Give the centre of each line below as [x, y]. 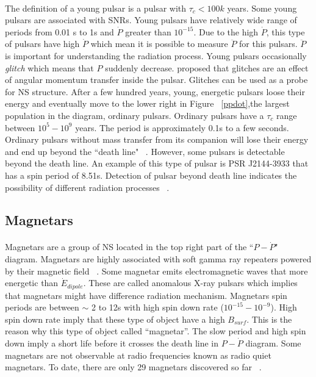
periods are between [42, 307]
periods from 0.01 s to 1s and [59, 31]
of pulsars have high [42, 44]
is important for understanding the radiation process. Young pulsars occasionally [156, 55]
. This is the [269, 319]
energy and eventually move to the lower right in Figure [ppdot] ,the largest [147, 103]
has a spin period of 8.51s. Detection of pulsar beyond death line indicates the [151, 175]
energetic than [32, 283]
